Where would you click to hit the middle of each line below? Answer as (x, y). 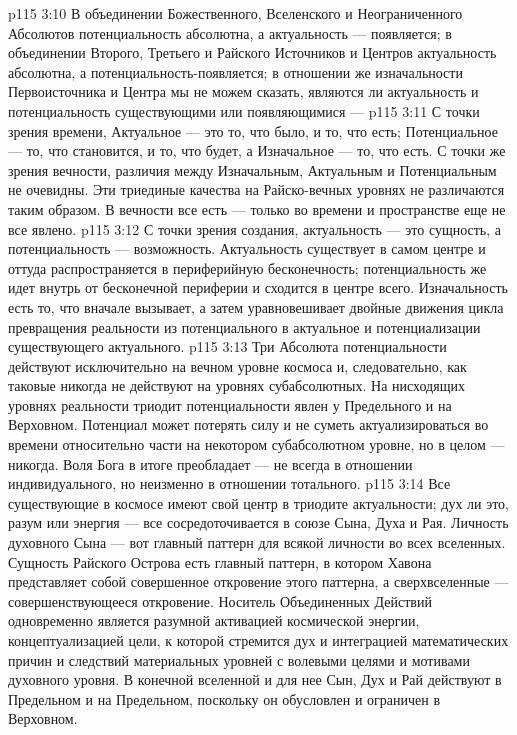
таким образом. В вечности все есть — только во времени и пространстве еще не (257, 208)
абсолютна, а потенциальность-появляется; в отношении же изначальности (235, 71)
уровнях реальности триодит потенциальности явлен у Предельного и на (230, 404)
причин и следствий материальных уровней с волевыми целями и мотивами (239, 659)
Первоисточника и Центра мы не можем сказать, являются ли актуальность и (243, 91)
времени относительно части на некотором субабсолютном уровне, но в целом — (256, 444)
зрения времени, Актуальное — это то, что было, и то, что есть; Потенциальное (253, 130)
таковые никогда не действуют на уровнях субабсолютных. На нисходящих (236, 385)
